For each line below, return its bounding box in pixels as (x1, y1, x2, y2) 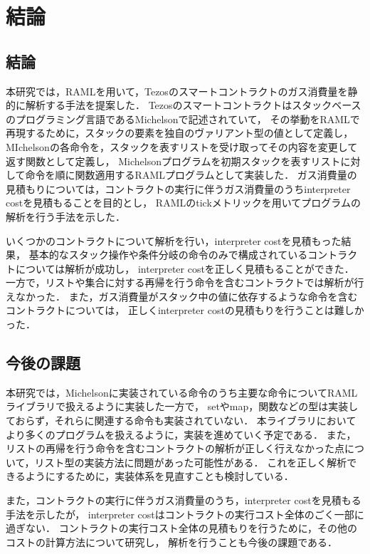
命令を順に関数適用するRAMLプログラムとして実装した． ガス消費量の (25, 167, 357, 182)
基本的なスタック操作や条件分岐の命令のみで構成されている (28, 247, 308, 262)
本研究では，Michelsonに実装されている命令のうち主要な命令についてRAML (6, 385, 358, 399)
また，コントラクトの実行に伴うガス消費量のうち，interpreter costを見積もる (6, 493, 361, 508)
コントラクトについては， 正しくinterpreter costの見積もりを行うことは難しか (6, 303, 364, 318)
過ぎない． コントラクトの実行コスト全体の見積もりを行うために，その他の (6, 521, 357, 535)
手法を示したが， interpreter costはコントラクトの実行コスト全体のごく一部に (6, 506, 364, 521)
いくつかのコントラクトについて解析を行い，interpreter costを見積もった (6, 233, 342, 248)
